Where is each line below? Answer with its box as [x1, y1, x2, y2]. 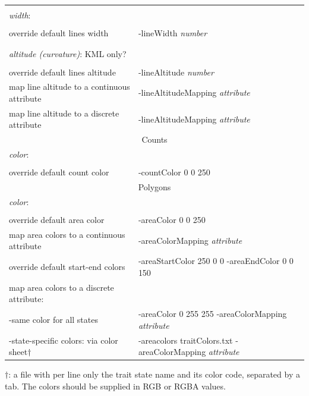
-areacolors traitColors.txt [138, 334, 233, 346]
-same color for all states [9, 313, 98, 325]
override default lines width [9, 27, 109, 39]
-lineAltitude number [138, 65, 214, 78]
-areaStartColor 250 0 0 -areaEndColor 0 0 [138, 254, 294, 267]
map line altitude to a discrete [9, 106, 119, 119]
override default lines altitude [9, 65, 116, 78]
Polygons [138, 181, 171, 193]
